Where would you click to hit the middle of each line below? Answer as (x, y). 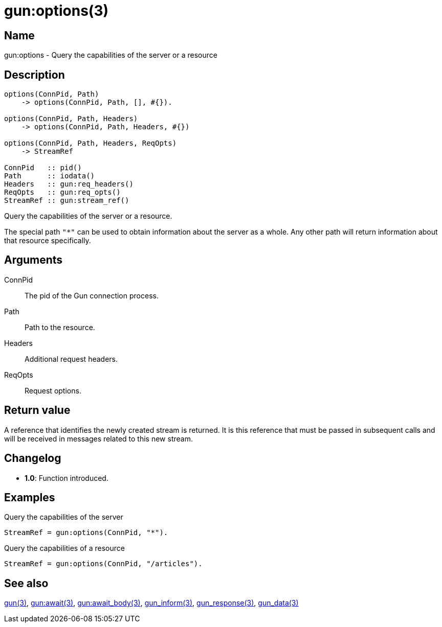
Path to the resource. (60, 327)
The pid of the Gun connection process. (92, 295)
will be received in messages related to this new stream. (98, 438)
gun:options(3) (57, 11)
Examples (30, 497)
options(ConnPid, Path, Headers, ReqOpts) (91, 143)
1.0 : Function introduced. (67, 478)
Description (35, 75)
